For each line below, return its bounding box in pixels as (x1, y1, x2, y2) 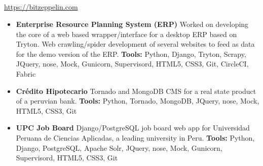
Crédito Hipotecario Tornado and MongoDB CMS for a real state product (16, 85, 256, 96)
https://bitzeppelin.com (4, 2, 78, 12)
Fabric (16, 68, 36, 79)
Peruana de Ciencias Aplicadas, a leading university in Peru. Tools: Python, (16, 132, 255, 143)
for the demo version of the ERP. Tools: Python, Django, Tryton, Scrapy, (16, 48, 246, 59)
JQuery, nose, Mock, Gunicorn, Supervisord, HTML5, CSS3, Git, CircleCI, (16, 58, 249, 69)
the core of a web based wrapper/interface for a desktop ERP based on (16, 28, 237, 39)
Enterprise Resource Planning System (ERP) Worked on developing (16, 18, 249, 29)
